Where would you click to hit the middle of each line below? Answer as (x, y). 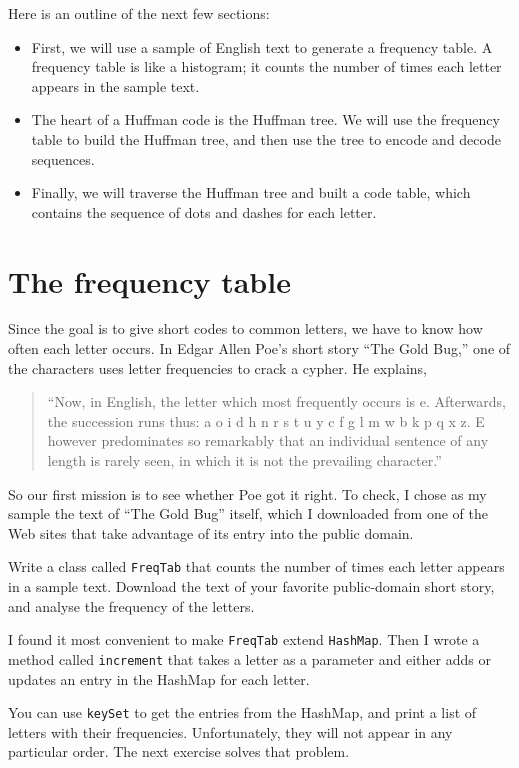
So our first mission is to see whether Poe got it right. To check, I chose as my (247, 493)
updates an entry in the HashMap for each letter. (159, 678)
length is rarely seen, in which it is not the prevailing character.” (244, 460)
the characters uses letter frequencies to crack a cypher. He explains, (218, 367)
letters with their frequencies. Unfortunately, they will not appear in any (230, 731)
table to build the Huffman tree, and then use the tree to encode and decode (266, 138)
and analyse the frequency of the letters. (131, 605)
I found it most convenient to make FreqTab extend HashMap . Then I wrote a (244, 639)
